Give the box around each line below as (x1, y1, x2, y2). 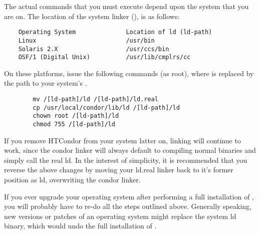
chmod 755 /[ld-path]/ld (33, 120, 115, 128)
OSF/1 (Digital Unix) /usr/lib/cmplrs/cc (18, 54, 191, 61)
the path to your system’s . (4, 78, 87, 88)
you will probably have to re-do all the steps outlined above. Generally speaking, (4, 201, 251, 211)
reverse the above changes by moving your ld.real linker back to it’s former (4, 164, 233, 175)
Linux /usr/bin (18, 37, 155, 44)
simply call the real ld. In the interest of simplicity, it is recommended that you (4, 154, 247, 165)
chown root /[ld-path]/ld (33, 112, 119, 120)
